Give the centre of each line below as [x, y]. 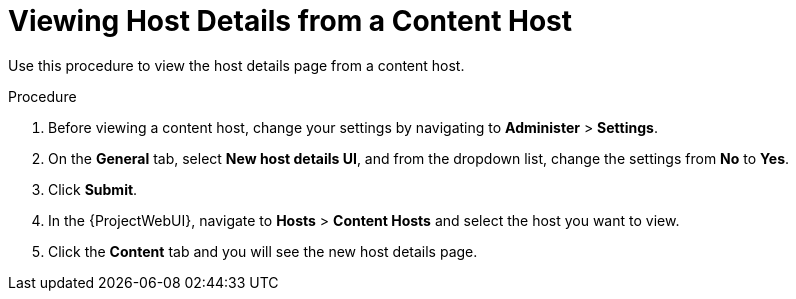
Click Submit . [93, 189]
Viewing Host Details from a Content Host [290, 21]
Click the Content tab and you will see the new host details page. [263, 251]
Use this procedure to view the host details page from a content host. [236, 65]
